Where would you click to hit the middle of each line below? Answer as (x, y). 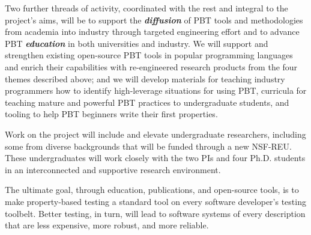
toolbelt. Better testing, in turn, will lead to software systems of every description (155, 213)
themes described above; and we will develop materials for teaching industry (145, 78)
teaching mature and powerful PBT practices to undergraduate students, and (147, 102)
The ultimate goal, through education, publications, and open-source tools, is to (152, 190)
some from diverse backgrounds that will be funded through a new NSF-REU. (148, 146)
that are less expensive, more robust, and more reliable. (107, 225)
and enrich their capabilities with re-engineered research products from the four (151, 66)
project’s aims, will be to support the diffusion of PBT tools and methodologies (154, 20)
